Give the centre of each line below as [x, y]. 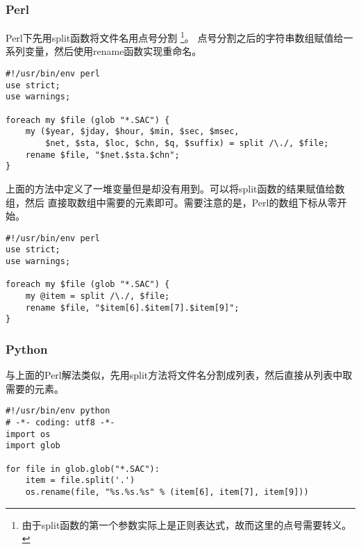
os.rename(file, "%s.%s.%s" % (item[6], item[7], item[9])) [167, 492]
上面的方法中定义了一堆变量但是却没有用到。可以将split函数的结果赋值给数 [175, 188]
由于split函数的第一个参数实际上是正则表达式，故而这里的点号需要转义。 [187, 524]
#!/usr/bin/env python [58, 411]
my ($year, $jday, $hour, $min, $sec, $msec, [132, 132]
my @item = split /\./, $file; [98, 296]
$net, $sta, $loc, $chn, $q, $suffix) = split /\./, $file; [187, 143]
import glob [33, 446]
